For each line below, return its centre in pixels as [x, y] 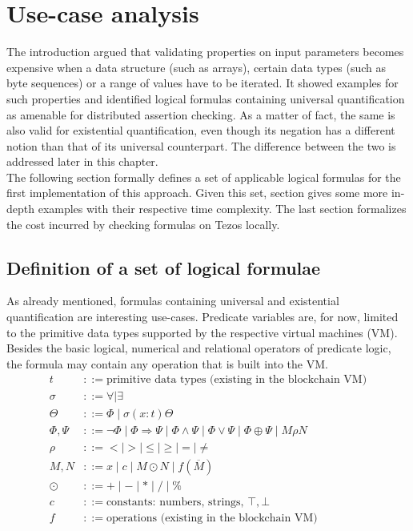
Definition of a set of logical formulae [164, 267]
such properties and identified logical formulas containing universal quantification [206, 98]
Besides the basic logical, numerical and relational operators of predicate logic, [199, 348]
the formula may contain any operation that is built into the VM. [167, 363]
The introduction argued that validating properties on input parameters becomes [205, 52]
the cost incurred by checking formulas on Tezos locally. [143, 224]
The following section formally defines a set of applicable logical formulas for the [204, 177]
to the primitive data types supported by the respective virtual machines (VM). [202, 332]
